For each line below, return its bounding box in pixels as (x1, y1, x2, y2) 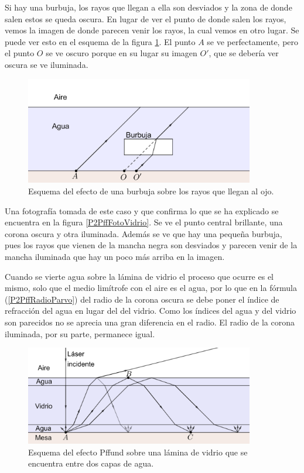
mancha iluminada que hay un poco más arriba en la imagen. (5, 251, 225, 263)
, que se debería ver (209, 47, 279, 59)
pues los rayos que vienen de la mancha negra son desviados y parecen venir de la (5, 239, 298, 251)
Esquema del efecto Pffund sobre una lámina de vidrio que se (28, 445, 248, 458)
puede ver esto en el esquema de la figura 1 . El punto (5, 35, 196, 47)
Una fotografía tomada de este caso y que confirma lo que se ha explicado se (5, 204, 279, 217)
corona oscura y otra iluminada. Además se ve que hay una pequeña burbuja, (5, 227, 282, 239)
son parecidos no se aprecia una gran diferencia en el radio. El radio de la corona (5, 316, 295, 328)
